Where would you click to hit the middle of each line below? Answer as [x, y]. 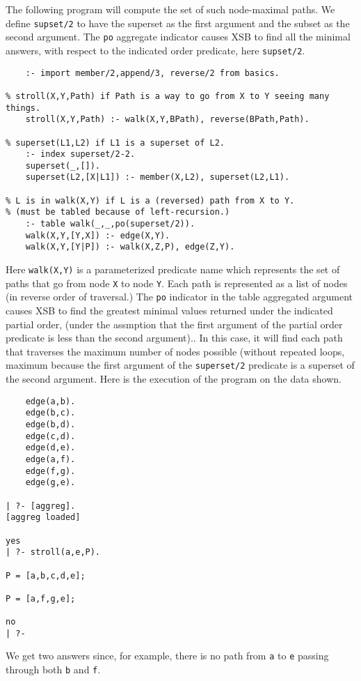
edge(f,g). [50, 471]
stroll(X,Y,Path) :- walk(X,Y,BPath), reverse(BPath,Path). [167, 120]
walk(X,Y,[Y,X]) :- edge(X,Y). [98, 235]
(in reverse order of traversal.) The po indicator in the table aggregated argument [179, 297]
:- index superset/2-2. [80, 154]
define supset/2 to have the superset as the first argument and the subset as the [178, 23]
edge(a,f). [50, 459]
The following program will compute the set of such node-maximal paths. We [170, 9]
